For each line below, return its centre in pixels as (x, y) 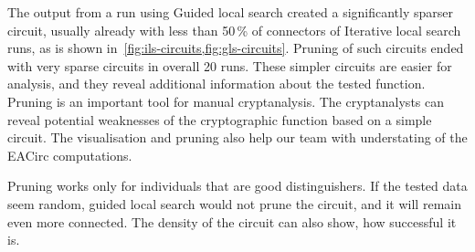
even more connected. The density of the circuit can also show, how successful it (232, 221)
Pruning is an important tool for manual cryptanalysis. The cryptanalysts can (226, 101)
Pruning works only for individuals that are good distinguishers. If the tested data (237, 186)
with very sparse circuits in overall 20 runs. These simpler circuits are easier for (230, 65)
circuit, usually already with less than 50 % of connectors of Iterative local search (234, 30)
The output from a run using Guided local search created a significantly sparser (231, 12)
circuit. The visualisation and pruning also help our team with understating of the (237, 137)
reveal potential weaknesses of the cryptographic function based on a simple (220, 119)
